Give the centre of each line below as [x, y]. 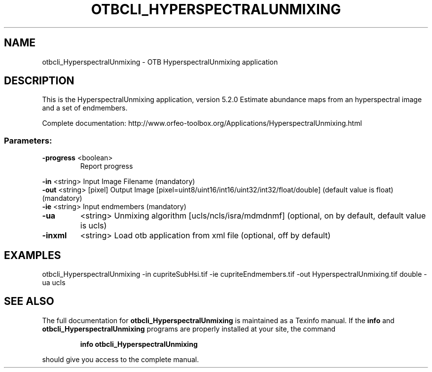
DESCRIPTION [39, 81]
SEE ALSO [29, 301]
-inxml [54, 236]
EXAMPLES [33, 255]
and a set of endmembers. [85, 108]
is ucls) [93, 226]
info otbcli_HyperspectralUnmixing [139, 344]
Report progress [107, 166]
